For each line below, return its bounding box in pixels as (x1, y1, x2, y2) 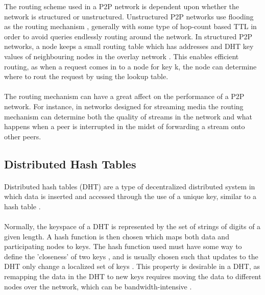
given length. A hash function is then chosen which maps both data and (4, 231, 229, 241)
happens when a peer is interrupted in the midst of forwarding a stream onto (4, 121, 245, 132)
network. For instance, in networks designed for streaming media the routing (4, 101, 244, 111)
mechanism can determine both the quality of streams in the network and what (4, 111, 253, 121)
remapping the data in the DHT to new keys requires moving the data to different (4, 271, 261, 282)
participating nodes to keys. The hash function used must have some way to (4, 241, 242, 252)
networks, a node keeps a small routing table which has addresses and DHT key (4, 41, 254, 52)
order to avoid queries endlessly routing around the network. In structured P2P (4, 31, 252, 41)
